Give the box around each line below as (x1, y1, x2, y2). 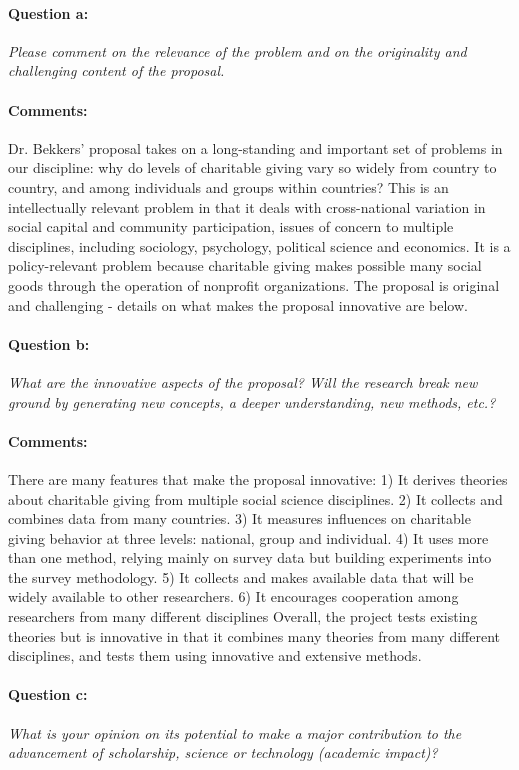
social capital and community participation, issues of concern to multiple (8, 216, 454, 237)
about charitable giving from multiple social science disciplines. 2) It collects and (8, 488, 503, 509)
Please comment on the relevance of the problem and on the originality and (8, 40, 467, 61)
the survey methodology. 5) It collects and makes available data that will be (8, 566, 474, 587)
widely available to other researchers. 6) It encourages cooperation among (8, 586, 459, 607)
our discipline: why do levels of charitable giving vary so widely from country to (8, 157, 497, 178)
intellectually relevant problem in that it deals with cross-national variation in (8, 196, 486, 217)
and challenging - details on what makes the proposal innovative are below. (8, 294, 468, 315)
